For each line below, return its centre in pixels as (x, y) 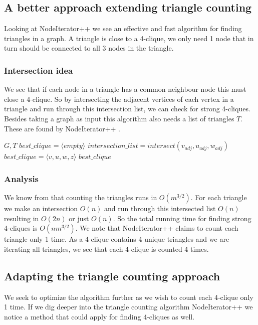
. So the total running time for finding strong (182, 218)
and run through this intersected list (160, 208)
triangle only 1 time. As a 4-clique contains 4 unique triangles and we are (117, 239)
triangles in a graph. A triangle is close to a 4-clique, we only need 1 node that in (129, 38)
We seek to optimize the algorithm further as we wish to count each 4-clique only (129, 297)
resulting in (22, 218)
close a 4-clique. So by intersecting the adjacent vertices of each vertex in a (119, 99)
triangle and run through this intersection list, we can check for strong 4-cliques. (127, 109)
